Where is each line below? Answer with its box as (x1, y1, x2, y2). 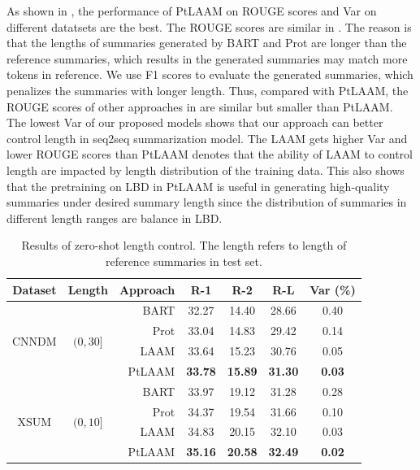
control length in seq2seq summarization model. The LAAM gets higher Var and (6, 129, 408, 146)
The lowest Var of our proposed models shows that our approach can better (6, 114, 383, 131)
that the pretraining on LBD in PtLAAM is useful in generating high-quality (6, 177, 390, 194)
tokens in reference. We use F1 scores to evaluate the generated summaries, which (6, 66, 414, 83)
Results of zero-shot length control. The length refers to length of (21, 237, 347, 254)
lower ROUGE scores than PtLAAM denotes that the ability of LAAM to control (6, 146, 413, 163)
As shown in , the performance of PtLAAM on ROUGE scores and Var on (6, 2, 377, 19)
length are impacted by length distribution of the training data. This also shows (6, 161, 405, 178)
